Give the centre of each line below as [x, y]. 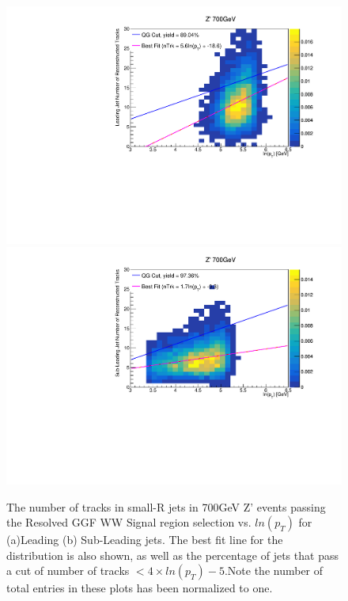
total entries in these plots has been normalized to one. [140, 588]
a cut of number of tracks [68, 571]
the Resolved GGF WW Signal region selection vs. [129, 522]
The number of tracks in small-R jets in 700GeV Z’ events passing [166, 506]
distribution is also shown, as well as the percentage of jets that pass [172, 555]
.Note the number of [274, 571]
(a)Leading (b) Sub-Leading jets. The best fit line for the [145, 540]
